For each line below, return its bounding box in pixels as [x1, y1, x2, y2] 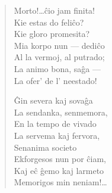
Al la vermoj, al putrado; [14, 51, 105, 63]
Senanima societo [14, 141, 77, 153]
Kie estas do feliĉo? [14, 15, 84, 28]
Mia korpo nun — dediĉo [14, 39, 105, 51]
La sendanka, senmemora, [14, 105, 108, 118]
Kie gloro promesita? [14, 27, 90, 40]
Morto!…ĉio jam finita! [14, 4, 95, 16]
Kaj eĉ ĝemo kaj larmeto [14, 164, 104, 176]
